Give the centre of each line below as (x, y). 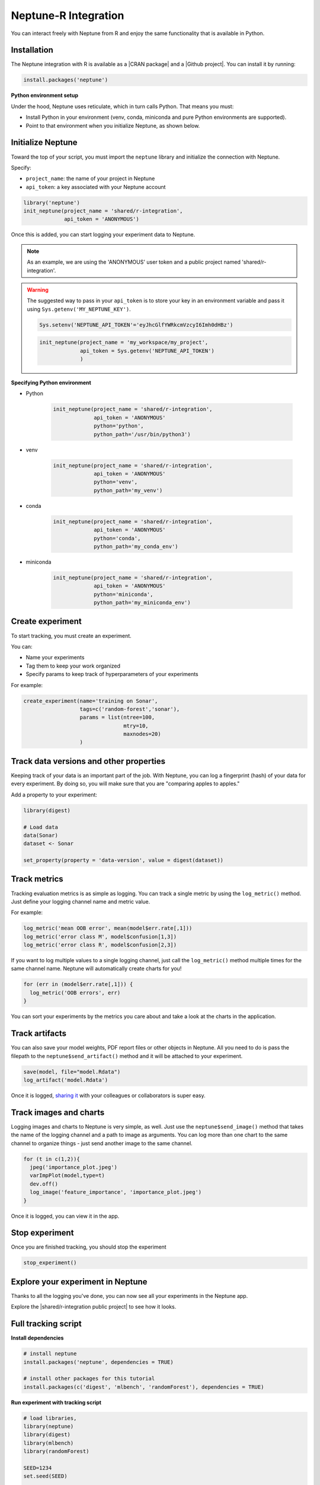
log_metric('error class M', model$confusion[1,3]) (100, 936)
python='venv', (116, 482)
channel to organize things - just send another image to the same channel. (102, 1143)
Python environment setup (45, 96)
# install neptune (50, 1354)
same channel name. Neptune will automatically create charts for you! (96, 969)
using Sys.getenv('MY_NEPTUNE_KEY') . (79, 309)
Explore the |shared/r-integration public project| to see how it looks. (94, 1307)
